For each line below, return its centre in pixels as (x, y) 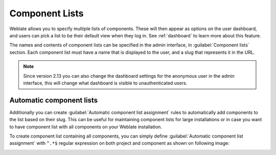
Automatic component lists (54, 100)
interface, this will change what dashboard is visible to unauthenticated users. (105, 83)
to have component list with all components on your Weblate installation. (86, 127)
